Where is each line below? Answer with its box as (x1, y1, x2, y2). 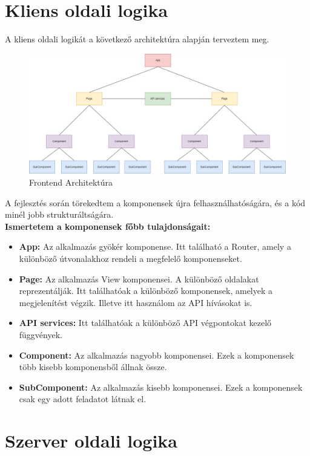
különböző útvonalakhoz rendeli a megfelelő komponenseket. (19, 252, 242, 265)
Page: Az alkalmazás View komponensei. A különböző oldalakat (19, 272, 259, 285)
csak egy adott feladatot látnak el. (19, 392, 147, 405)
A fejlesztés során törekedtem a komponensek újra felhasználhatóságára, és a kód (5, 196, 306, 209)
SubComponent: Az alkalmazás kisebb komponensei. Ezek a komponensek (19, 380, 303, 393)
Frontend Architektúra (29, 176, 113, 189)
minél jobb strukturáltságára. (5, 208, 114, 221)
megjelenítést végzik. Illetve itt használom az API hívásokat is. (19, 296, 252, 308)
